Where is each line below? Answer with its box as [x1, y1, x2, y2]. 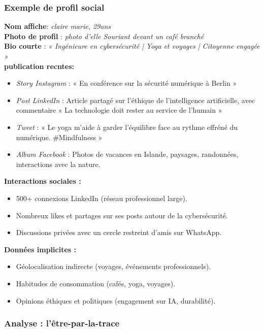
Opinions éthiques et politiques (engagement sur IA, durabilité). [16, 295, 216, 306]
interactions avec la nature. [16, 158, 101, 169]
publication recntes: [4, 60, 74, 71]
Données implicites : [4, 244, 76, 254]
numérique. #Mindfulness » [16, 131, 103, 142]
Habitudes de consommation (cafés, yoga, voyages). [16, 278, 176, 288]
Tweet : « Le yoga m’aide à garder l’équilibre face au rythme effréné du [16, 121, 238, 132]
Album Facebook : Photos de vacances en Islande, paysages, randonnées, [16, 149, 239, 159]
